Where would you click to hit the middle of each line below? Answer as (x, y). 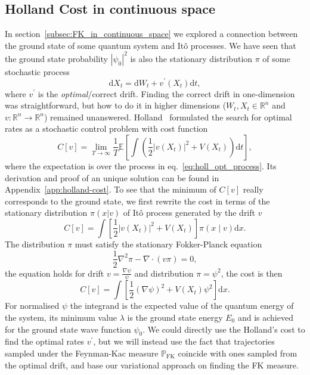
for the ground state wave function (68, 329)
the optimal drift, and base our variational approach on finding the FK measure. (152, 365)
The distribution (35, 244)
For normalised (32, 306)
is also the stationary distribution (191, 58)
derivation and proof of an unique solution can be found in (112, 177)
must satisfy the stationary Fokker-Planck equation (168, 244)
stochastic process (37, 71)
